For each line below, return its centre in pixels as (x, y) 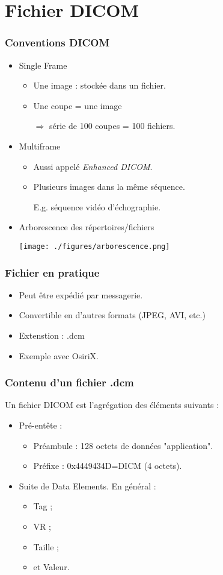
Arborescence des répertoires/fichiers (87, 227)
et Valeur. (51, 567)
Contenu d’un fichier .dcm (69, 382)
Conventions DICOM (57, 42)
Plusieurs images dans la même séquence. (109, 187)
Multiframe (40, 146)
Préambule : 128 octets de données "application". (123, 445)
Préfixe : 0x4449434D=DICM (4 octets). (108, 466)
